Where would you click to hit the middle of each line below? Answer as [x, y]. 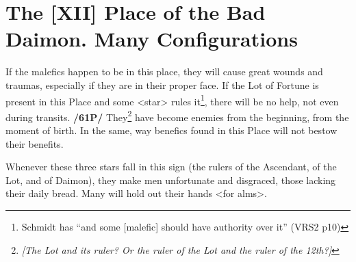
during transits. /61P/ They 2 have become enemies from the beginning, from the [177, 116]
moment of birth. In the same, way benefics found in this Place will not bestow [171, 130]
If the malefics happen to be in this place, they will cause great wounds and [164, 71]
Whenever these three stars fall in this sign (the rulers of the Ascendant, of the [171, 167]
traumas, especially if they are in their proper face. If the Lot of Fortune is [162, 84]
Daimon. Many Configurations [152, 39]
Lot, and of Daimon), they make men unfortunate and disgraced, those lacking [171, 180]
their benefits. [35, 143]
